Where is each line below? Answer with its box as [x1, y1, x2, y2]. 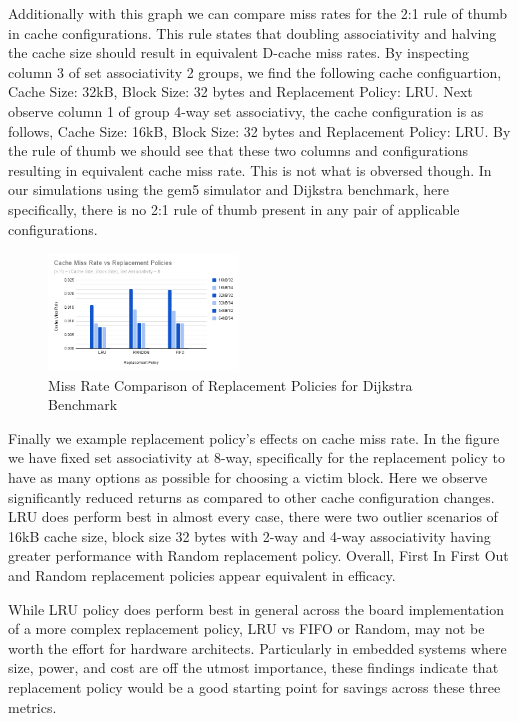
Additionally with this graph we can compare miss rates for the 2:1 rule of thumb [8, 3, 508, 23]
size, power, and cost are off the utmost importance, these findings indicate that [8, 657, 499, 678]
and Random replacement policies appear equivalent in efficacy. [8, 565, 396, 586]
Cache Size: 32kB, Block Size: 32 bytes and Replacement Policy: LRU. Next [8, 81, 473, 102]
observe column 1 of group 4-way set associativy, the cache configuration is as [8, 100, 484, 121]
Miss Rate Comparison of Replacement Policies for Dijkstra [48, 374, 413, 395]
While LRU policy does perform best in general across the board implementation [8, 598, 504, 619]
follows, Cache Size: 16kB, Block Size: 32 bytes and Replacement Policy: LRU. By [8, 120, 511, 141]
